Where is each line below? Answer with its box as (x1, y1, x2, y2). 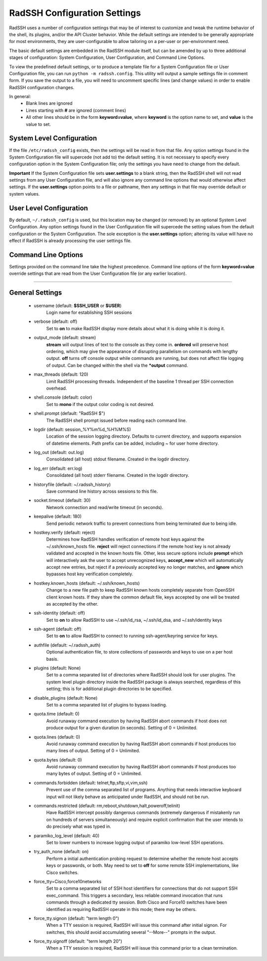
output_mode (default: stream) (34, 335, 96, 341)
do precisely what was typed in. (46, 823, 111, 829)
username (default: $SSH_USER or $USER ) (34, 303, 122, 308)
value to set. (26, 121, 51, 127)
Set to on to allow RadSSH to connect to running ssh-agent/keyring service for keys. (46, 633, 219, 639)
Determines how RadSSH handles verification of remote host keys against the (46, 536, 205, 542)
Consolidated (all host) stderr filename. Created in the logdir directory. (46, 472, 189, 478)
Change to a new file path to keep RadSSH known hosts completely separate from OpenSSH (46, 587, 235, 593)
